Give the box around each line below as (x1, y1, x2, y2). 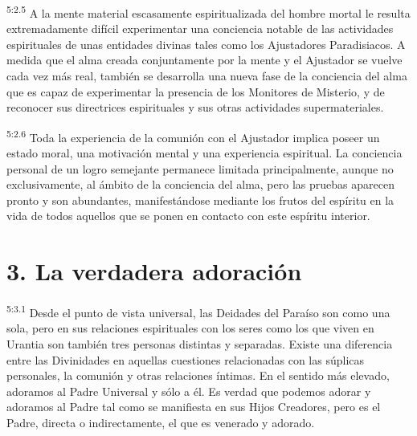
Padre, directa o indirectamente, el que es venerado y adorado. (6, 414, 315, 430)
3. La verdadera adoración (6, 255, 302, 287)
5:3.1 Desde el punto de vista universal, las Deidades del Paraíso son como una (6, 302, 390, 320)
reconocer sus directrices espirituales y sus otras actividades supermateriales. (6, 99, 384, 116)
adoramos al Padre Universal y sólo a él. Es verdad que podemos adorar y (6, 382, 371, 399)
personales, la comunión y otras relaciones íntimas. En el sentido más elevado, (6, 367, 390, 384)
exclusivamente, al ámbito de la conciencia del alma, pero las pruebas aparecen (6, 176, 395, 193)
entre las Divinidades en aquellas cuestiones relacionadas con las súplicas (6, 351, 365, 368)
